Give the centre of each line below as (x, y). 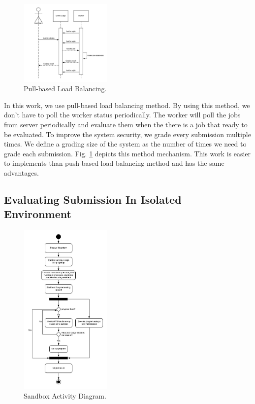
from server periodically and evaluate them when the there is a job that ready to (126, 124)
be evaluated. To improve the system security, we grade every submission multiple (127, 134)
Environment (38, 214)
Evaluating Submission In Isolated (93, 199)
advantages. (21, 172)
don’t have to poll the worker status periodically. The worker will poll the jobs (122, 115)
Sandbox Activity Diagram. (65, 395)
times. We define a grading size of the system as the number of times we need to (125, 144)
